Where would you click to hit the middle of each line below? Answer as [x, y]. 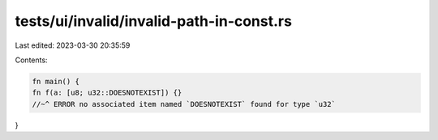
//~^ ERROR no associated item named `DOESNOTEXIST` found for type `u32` [184, 104]
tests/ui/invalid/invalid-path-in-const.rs [153, 21]
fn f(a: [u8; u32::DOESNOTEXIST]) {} [107, 93]
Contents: [31, 60]
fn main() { [56, 81]
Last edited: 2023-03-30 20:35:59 [73, 45]
